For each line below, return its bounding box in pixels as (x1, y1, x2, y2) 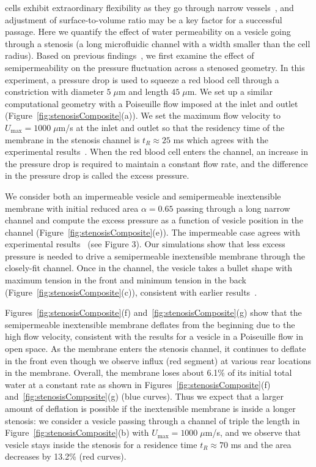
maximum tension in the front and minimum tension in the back (5, 274, 246, 286)
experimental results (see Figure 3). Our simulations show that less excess (5, 237, 285, 250)
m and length (118, 85, 169, 98)
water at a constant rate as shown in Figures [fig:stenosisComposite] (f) (5, 378, 271, 390)
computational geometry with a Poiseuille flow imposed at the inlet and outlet (5, 97, 298, 110)
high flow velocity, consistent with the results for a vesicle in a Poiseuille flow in (5, 330, 303, 343)
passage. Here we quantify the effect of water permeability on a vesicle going (5, 25, 291, 38)
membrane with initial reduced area (5, 201, 139, 214)
